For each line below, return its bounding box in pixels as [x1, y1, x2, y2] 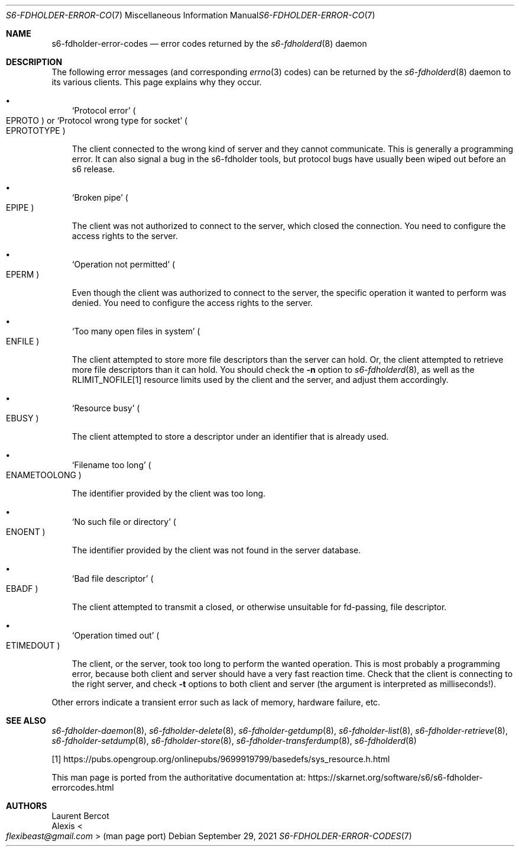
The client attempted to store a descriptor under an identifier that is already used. [72, 431, 389, 441]
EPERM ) [6, 269, 40, 279]
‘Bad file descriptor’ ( [72, 573, 154, 584]
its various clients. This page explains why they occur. [51, 77, 262, 87]
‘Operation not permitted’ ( [72, 259, 176, 269]
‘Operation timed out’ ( [72, 630, 160, 640]
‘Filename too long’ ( [72, 460, 151, 470]
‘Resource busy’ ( [72, 403, 140, 413]
